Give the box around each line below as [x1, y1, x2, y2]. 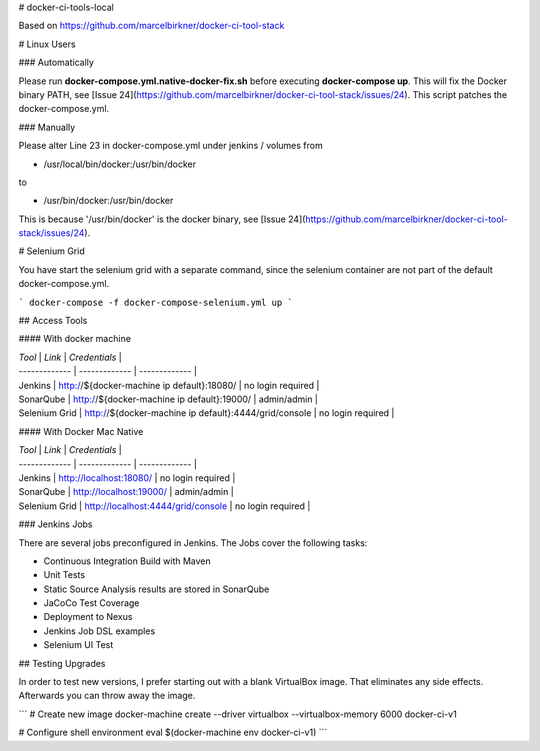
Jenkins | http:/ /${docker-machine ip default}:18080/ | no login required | [18, 379, 320, 391]
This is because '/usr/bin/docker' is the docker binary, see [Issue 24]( [18, 213, 306, 225]
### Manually [18, 121, 76, 133]
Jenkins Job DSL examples [43, 625, 156, 637]
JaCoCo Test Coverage [43, 597, 140, 609]
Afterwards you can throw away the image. [18, 690, 196, 702]
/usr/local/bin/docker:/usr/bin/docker [43, 158, 197, 170]
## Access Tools [18, 315, 88, 327]
